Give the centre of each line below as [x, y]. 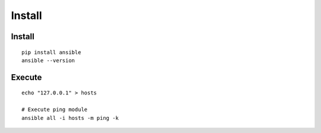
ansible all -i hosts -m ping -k [70, 118]
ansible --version [48, 60]
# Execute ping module [55, 110]
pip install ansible [51, 52]
